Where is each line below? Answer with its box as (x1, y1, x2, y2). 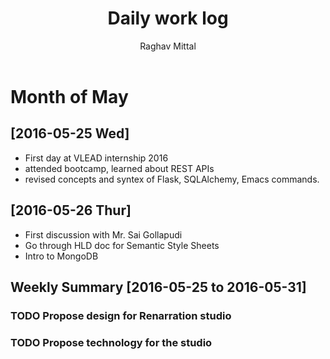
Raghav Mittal (139, 40, 197, 52)
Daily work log (107, 7, 229, 30)
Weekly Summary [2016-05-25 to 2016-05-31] (10, 278, 307, 296)
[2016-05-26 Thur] (10, 202, 132, 219)
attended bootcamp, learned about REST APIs (24, 162, 215, 174)
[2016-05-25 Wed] (10, 125, 130, 142)
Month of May (10, 85, 129, 108)
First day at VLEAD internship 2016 (24, 152, 169, 164)
